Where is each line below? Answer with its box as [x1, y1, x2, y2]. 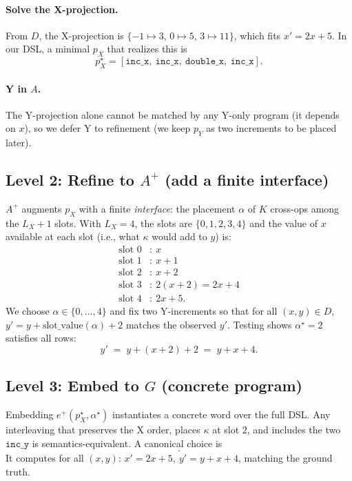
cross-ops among [270, 201, 340, 215]
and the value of [249, 215, 318, 230]
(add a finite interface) [165, 169, 329, 190]
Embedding [6, 407, 54, 422]
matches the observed [125, 317, 217, 331]
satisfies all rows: [6, 331, 76, 345]
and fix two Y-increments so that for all [110, 304, 278, 318]
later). [6, 135, 32, 150]
